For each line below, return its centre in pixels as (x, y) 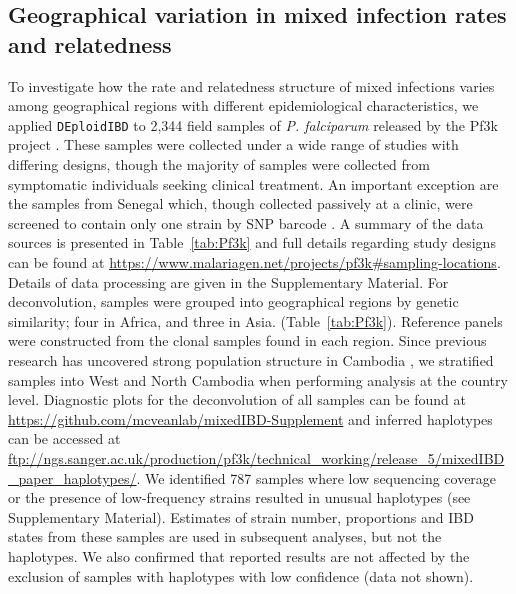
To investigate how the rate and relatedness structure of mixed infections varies (251, 85)
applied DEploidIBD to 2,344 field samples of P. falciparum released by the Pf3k (253, 124)
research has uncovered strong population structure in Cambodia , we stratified (251, 359)
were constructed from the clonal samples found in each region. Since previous (247, 340)
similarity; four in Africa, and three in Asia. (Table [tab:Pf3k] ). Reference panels (255, 320)
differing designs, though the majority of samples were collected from (219, 164)
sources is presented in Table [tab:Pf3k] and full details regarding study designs (252, 242)
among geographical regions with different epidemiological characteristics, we (243, 105)
